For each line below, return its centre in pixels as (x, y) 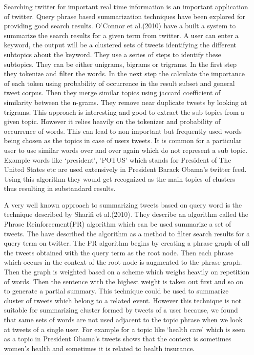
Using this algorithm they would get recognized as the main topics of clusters (120, 178)
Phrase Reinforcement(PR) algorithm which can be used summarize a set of (118, 224)
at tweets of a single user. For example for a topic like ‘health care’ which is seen (125, 329)
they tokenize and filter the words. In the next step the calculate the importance (124, 73)
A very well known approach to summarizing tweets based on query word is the (123, 204)
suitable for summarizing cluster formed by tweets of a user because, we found (121, 310)
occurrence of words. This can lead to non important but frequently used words (123, 131)
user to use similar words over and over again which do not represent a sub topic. (126, 150)
